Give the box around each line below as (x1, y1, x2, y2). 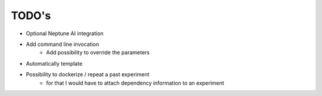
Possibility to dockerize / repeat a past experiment (26, 71, 150, 78)
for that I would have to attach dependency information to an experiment (46, 79, 225, 86)
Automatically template (26, 60, 83, 67)
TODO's (11, 9, 51, 22)
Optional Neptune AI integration (26, 30, 104, 37)
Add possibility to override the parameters (46, 49, 150, 56)
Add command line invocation (26, 41, 100, 48)
